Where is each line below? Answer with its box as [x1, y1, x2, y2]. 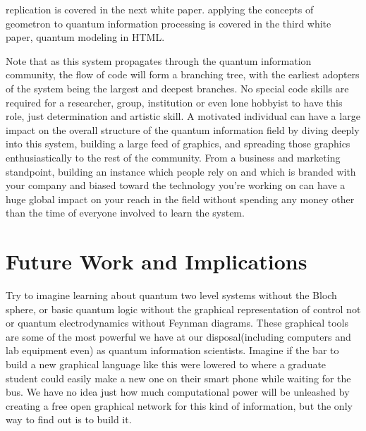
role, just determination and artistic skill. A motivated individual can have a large [6, 109, 360, 123]
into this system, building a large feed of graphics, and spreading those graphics [6, 136, 350, 151]
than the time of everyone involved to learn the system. [6, 205, 245, 220]
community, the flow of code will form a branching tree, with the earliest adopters [6, 67, 360, 82]
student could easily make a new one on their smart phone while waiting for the [6, 370, 351, 385]
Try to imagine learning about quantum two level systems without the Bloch [6, 288, 337, 303]
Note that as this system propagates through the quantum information [6, 53, 312, 68]
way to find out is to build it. [6, 412, 132, 427]
